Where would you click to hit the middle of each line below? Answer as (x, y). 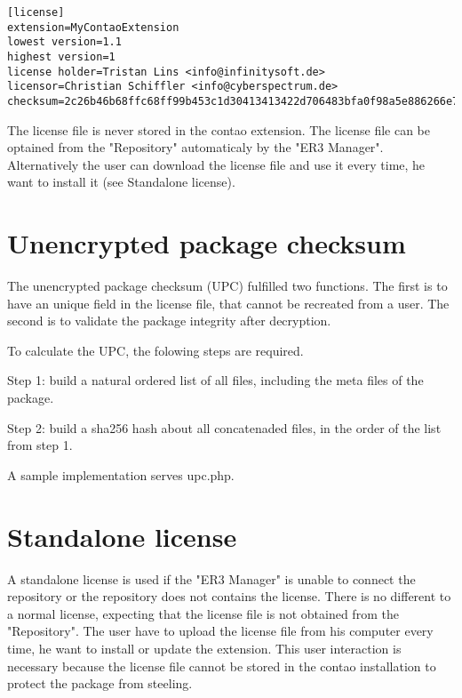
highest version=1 (61, 56)
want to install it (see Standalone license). (121, 182)
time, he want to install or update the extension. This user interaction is (204, 648)
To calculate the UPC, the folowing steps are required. (155, 350)
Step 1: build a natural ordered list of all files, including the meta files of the (215, 380)
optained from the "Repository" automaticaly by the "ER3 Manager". (195, 147)
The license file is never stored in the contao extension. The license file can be (219, 129)
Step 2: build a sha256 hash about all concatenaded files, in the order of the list (224, 427)
